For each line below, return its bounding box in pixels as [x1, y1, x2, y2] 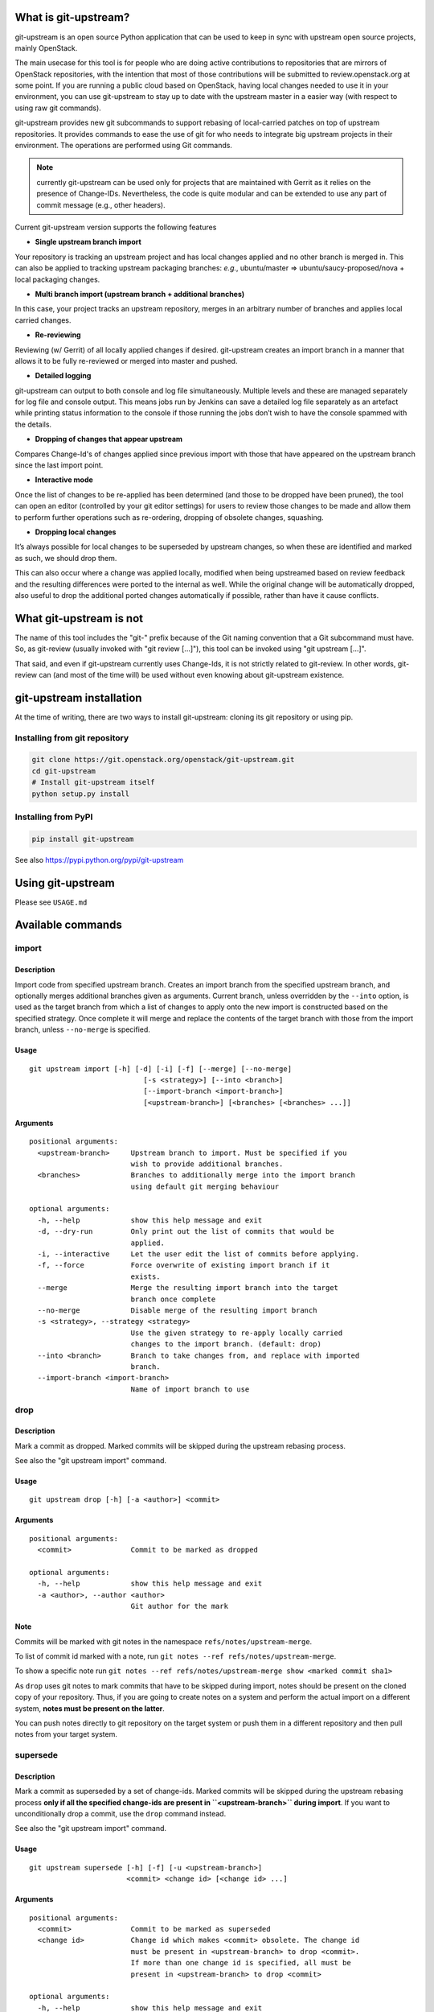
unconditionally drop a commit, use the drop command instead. [14, 1809, 227, 1819]
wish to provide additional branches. [130, 1159, 284, 1169]
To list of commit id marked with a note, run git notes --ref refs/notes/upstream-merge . [14, 1651, 337, 1661]
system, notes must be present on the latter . [14, 1703, 165, 1713]
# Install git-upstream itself [31, 777, 156, 787]
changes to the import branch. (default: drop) [130, 1340, 321, 1349]
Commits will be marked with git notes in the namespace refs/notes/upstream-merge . [14, 1636, 313, 1646]
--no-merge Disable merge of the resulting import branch [37, 1306, 317, 1315]
